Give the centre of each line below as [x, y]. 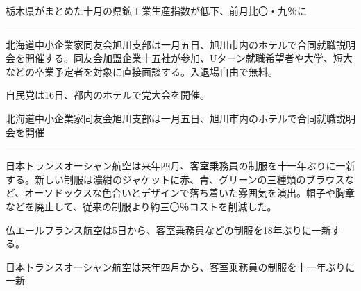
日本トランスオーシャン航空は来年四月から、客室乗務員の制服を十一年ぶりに [180, 266]
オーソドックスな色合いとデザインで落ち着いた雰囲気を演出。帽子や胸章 [190, 193]
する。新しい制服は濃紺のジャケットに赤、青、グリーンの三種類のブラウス [175, 179]
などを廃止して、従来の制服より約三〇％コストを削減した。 [141, 206]
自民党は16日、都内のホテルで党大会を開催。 [108, 95]
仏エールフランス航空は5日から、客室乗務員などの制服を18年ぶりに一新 [168, 230]
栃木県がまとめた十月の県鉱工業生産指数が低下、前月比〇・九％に [156, 10]
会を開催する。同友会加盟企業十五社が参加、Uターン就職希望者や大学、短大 [179, 58]
